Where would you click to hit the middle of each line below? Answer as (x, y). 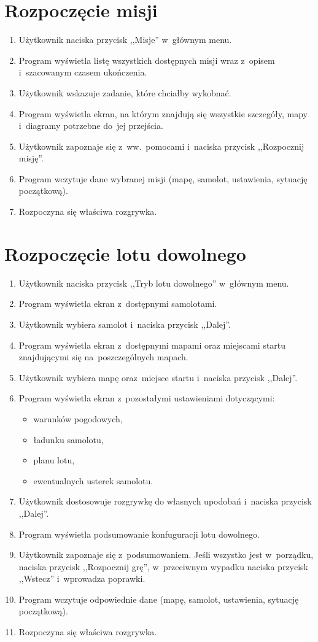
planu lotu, (54, 460)
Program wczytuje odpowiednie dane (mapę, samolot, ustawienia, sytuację (159, 599)
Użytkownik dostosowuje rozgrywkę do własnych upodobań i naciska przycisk (165, 501)
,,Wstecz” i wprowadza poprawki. (82, 578)
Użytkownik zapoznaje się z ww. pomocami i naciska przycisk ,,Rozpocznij (161, 146)
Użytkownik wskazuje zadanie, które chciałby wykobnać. (125, 92)
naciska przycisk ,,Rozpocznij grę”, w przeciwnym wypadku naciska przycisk (164, 566)
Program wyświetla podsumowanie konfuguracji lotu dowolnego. (139, 534)
